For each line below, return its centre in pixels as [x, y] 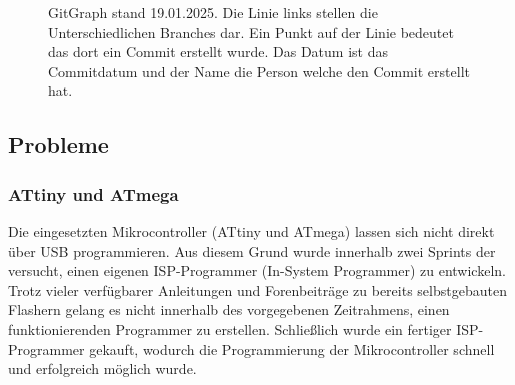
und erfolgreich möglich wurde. [102, 368]
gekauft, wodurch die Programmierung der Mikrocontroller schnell [292, 348]
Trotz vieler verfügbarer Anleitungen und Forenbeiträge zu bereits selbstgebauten [257, 289]
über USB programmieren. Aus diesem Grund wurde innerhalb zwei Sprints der [252, 250]
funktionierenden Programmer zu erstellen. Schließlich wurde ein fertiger [230, 328]
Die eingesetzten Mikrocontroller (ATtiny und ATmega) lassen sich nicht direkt [251, 230]
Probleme [58, 144]
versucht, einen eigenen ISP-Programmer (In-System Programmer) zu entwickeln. [257, 270]
